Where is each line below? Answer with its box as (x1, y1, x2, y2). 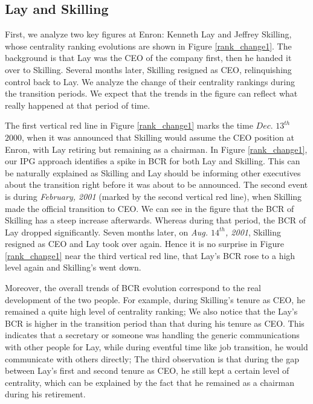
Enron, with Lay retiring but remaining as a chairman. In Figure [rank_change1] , (5, 143, 308, 155)
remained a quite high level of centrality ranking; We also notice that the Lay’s (5, 305, 298, 318)
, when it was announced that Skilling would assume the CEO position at (22, 130, 294, 143)
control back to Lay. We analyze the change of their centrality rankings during (5, 75, 295, 88)
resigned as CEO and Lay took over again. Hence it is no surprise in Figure (5, 237, 284, 250)
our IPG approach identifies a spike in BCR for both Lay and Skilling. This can (5, 155, 300, 167)
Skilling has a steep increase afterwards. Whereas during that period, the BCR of (5, 214, 306, 226)
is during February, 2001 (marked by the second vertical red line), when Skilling (5, 190, 302, 202)
